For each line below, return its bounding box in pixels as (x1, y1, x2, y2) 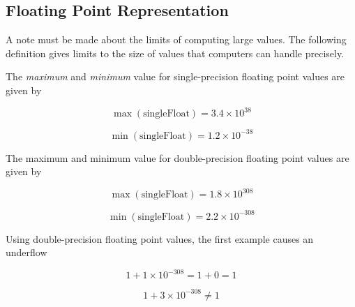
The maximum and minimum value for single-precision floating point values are (6, 69, 345, 84)
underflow (6, 245, 47, 260)
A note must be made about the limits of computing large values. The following (6, 32, 347, 47)
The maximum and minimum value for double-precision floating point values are (6, 150, 349, 165)
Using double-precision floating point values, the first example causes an (6, 231, 314, 246)
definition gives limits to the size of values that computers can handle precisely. (6, 45, 345, 60)
